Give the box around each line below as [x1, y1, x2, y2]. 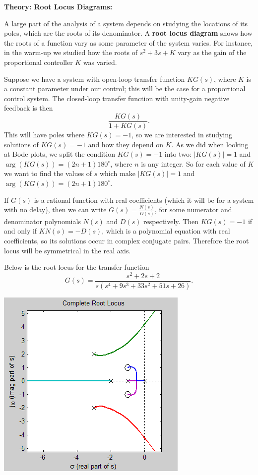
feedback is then [4, 103, 53, 113]
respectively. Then [143, 216, 199, 226]
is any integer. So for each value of [141, 158, 246, 169]
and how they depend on [88, 139, 163, 149]
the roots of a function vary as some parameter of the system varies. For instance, [4, 37, 253, 48]
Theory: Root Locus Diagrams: [4, 1, 113, 11]
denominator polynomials [4, 216, 81, 226]
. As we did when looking [171, 139, 249, 149]
